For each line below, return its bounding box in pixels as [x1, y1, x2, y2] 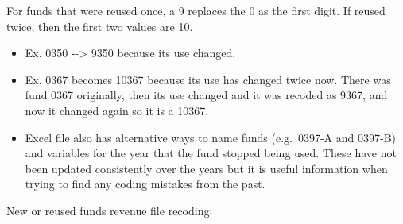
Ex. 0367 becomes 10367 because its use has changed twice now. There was [25, 71, 391, 87]
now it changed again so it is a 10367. [25, 102, 209, 118]
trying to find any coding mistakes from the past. [25, 176, 265, 192]
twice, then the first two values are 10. [6, 17, 193, 34]
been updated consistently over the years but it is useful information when [25, 160, 388, 176]
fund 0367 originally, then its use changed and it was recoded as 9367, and [25, 87, 388, 103]
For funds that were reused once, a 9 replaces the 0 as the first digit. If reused [6, 2, 386, 18]
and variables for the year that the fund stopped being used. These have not [25, 145, 397, 161]
